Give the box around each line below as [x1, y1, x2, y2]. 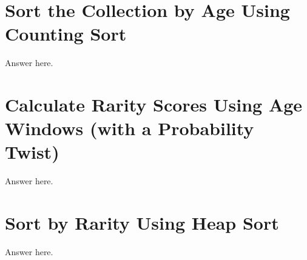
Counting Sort [5, 21, 127, 46]
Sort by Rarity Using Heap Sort [5, 210, 279, 235]
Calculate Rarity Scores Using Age [5, 92, 303, 117]
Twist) [5, 139, 59, 164]
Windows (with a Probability [5, 116, 254, 141]
